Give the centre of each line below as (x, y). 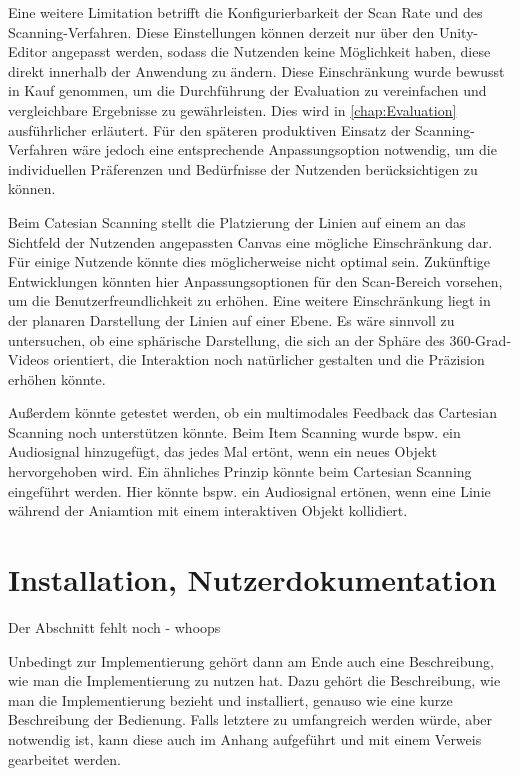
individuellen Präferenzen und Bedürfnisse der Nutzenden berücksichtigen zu (243, 168)
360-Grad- (480, 339)
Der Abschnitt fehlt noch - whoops (114, 626)
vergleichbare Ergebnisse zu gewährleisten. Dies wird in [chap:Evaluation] (232, 109)
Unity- (458, 31)
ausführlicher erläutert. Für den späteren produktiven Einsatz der (209, 129)
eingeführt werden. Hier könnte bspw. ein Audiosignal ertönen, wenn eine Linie (249, 490)
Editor (28, 51)
